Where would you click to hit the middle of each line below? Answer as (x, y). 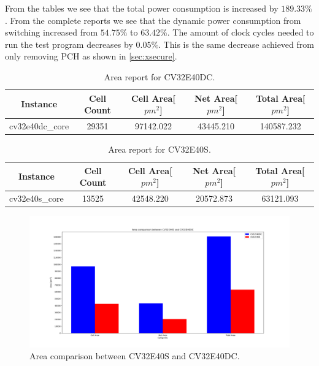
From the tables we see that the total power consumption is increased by (142, 8)
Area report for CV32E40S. (159, 149)
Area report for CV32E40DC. (159, 76)
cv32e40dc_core (39, 126)
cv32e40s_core (37, 198)
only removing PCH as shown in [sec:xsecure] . (91, 56)
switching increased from (52, 32)
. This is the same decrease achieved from (236, 44)
